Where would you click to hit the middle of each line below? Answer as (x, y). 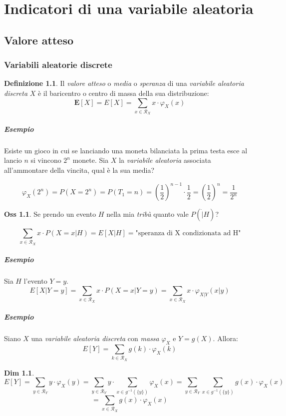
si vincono (46, 160)
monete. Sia (91, 160)
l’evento (35, 281)
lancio (13, 160)
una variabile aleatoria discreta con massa (95, 338)
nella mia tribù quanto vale (147, 214)
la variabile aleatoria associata (165, 160)
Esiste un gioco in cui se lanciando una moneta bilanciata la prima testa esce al (126, 150)
